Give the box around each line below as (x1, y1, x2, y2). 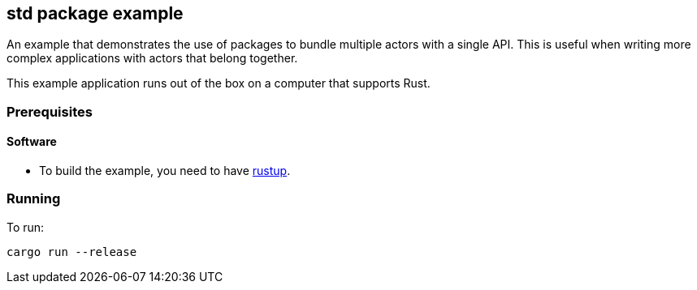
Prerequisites (6, 103, 93, 120)
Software (6, 134, 57, 149)
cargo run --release (6, 245, 137, 258)
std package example (6, 3, 184, 23)
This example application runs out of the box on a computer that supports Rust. (6, 76, 431, 91)
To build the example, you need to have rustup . (39, 164, 291, 178)
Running (6, 190, 61, 207)
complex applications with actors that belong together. (6, 51, 298, 66)
